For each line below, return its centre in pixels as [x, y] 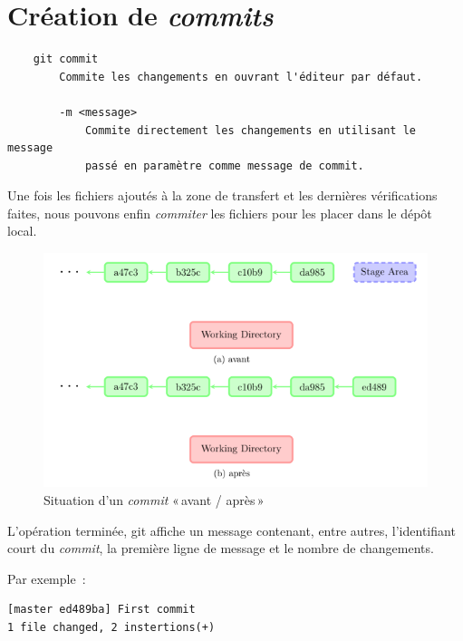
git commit [66, 59]
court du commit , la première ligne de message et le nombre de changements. [221, 548]
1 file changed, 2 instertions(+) [111, 628]
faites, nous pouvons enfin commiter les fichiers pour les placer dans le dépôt [220, 213]
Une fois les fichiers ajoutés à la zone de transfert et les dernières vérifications [222, 195]
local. [22, 231]
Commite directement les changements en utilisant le [251, 130]
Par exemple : [47, 578]
